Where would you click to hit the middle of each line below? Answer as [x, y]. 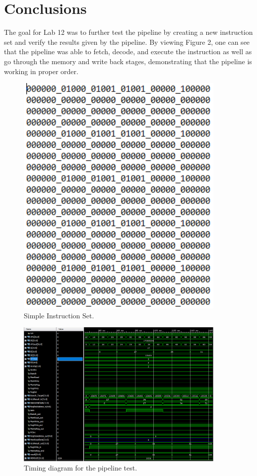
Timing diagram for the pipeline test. [81, 468]
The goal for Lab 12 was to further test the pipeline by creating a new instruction [128, 32]
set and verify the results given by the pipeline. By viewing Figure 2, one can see [127, 42]
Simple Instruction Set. [59, 315]
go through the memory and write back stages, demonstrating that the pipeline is [128, 61]
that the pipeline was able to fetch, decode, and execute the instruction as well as [128, 51]
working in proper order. [41, 71]
